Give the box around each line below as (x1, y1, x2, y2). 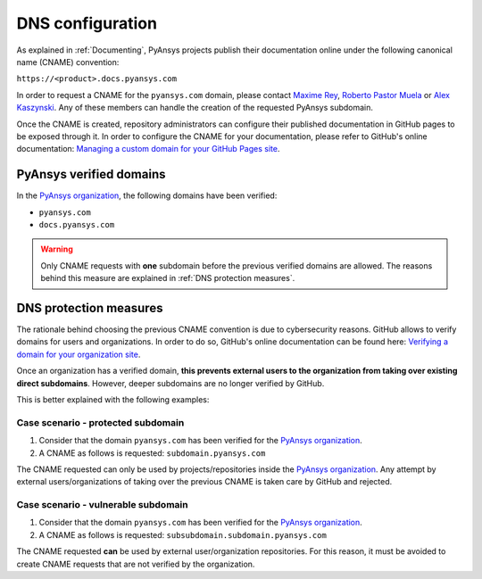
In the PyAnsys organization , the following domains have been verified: (16, 190, 278, 201)
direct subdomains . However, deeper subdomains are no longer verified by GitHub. (16, 377, 325, 388)
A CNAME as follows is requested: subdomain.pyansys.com (38, 447, 266, 459)
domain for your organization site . (16, 349, 141, 360)
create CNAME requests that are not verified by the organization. (16, 558, 255, 569)
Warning (40, 244, 73, 254)
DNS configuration (16, 13, 158, 33)
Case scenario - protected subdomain (16, 416, 185, 428)
